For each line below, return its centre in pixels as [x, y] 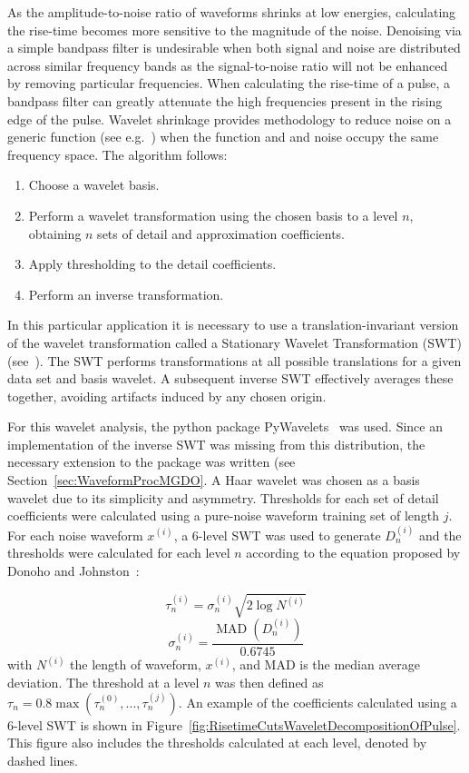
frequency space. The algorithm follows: [117, 154]
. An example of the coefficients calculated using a [318, 702]
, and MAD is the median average [326, 664]
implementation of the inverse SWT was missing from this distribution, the [216, 444]
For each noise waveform [75, 535]
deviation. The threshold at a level [103, 683]
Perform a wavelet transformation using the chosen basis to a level [213, 215]
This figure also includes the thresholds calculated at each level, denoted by [217, 743]
